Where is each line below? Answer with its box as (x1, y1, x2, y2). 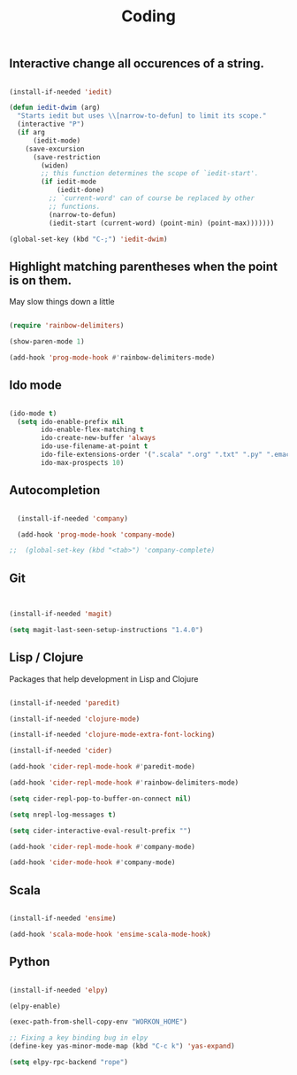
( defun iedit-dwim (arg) (9, 104, 101, 112)
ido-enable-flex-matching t (41, 425, 144, 435)
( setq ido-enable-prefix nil (17, 417, 125, 426)
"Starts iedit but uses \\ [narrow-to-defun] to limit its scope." (17, 112, 267, 120)
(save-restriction (32, 152, 101, 161)
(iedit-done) (56, 186, 104, 195)
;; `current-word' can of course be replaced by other (48, 194, 255, 203)
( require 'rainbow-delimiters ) (9, 321, 125, 330)
